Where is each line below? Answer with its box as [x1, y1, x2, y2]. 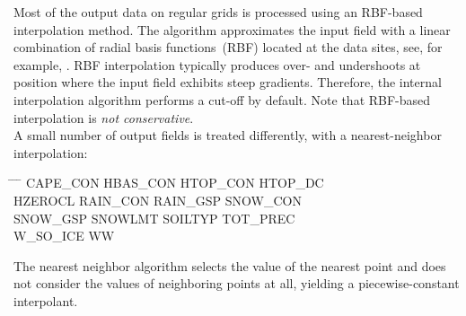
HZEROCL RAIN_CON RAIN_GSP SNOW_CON [13, 190, 302, 209]
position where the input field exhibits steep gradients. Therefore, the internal [13, 73, 442, 92]
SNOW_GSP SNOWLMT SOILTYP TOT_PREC [13, 208, 295, 227]
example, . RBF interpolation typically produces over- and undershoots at [13, 55, 421, 74]
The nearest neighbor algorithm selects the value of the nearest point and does [13, 256, 446, 275]
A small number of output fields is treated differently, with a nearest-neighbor [13, 126, 442, 145]
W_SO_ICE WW [13, 226, 115, 245]
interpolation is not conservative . [13, 108, 194, 127]
